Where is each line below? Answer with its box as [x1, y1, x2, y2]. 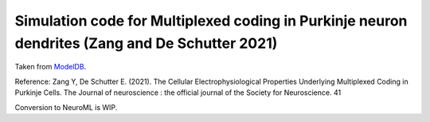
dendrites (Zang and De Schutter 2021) [14, 34, 278, 52]
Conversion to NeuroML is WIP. [14, 102, 118, 112]
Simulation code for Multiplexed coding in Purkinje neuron [14, 12, 408, 30]
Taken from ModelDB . [14, 62, 87, 72]
